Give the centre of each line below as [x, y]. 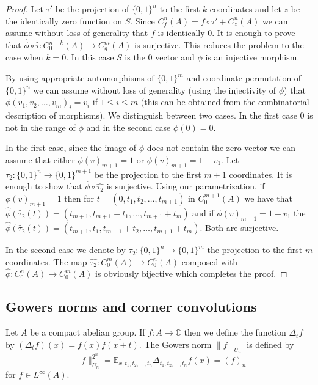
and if [203, 213]
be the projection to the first [148, 174]
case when [24, 57]
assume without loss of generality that [77, 33]
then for [79, 198]
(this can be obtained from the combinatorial [225, 102]
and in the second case [128, 127]
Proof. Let [24, 9]
